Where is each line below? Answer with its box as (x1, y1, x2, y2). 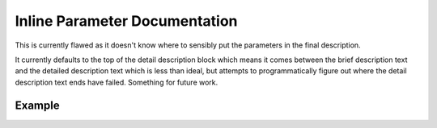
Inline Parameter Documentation (15, 12, 238, 30)
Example (15, 98, 60, 112)
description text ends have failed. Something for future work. (15, 77, 218, 87)
